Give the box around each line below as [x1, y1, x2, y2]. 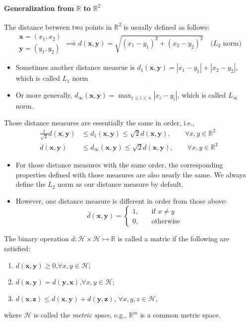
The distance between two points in [4, 21, 112, 32]
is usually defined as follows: [124, 21, 210, 32]
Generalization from [4, 2, 74, 13]
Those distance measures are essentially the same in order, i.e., [4, 117, 195, 127]
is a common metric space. [140, 310, 221, 320]
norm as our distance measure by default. [58, 179, 184, 189]
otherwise [151, 217, 181, 225]
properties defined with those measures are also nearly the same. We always [15, 169, 246, 179]
